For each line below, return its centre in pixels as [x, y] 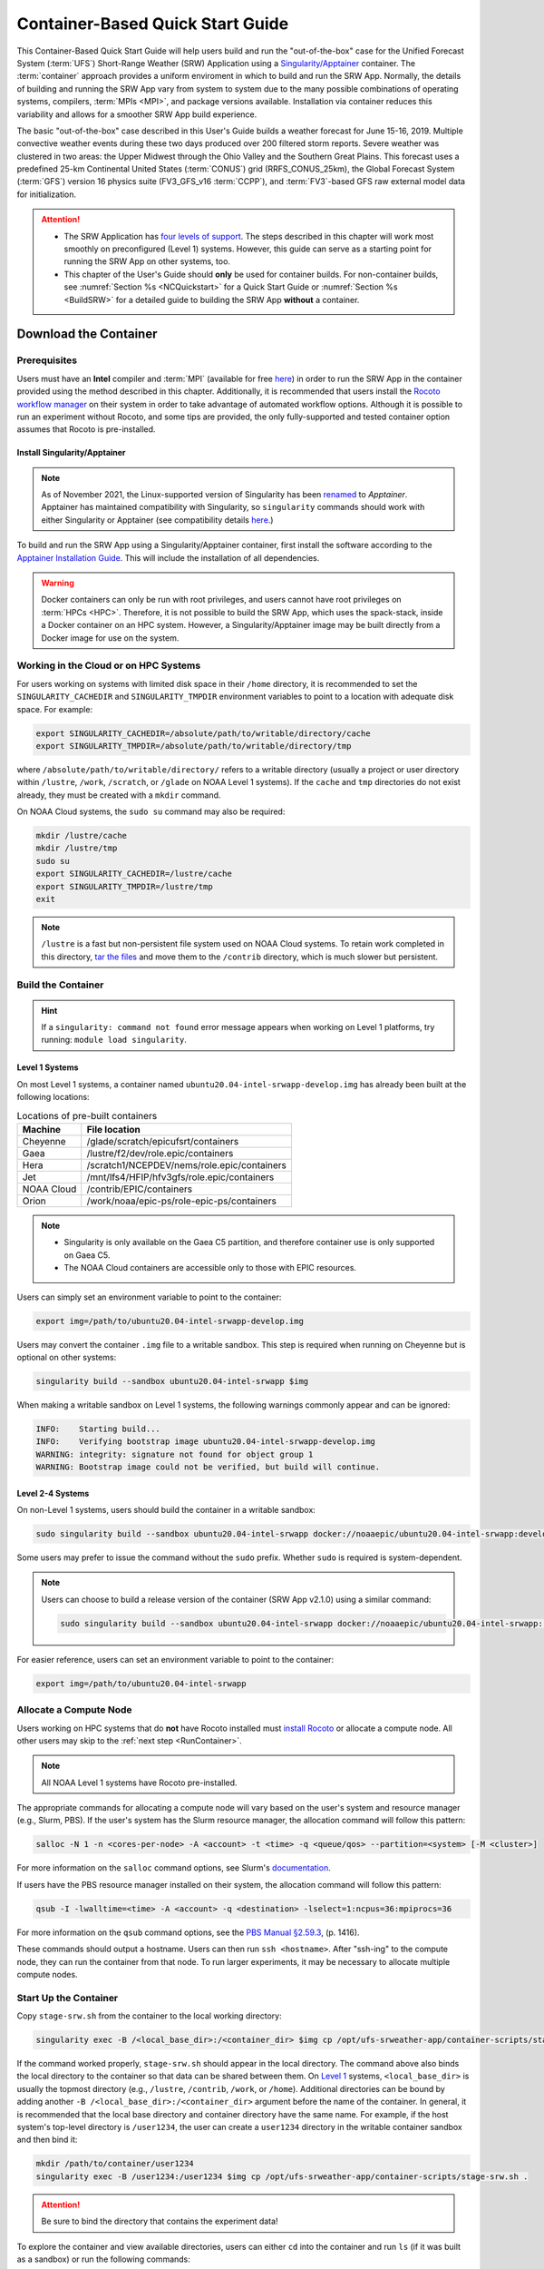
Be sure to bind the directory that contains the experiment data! [160, 2221]
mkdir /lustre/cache [81, 836]
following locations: [53, 1097]
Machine [42, 1130]
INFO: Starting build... [98, 1429]
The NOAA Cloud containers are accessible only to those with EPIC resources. [210, 1268]
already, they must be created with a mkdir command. [119, 795]
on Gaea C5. [87, 1255]
